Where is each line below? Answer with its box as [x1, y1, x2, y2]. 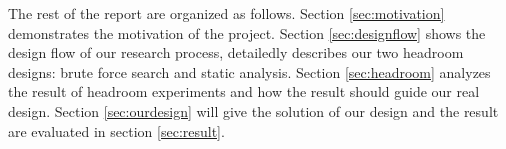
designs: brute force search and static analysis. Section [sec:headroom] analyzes [8, 61, 491, 82]
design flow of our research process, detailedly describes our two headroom [8, 42, 464, 63]
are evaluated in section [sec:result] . [8, 120, 225, 141]
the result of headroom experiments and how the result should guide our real [8, 81, 480, 102]
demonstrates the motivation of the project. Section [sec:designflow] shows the [8, 22, 486, 43]
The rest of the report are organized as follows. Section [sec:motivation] [8, 3, 445, 23]
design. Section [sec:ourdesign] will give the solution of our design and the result [8, 100, 499, 121]
